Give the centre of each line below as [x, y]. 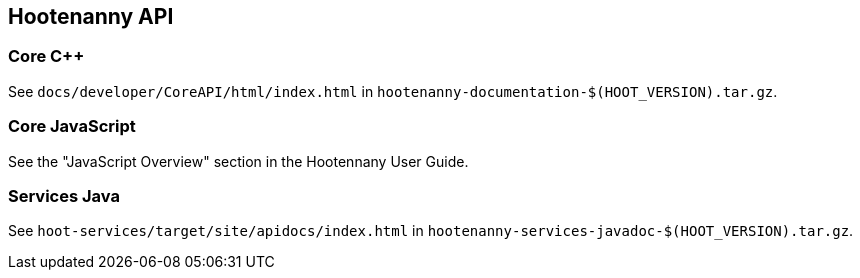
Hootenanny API [91, 16]
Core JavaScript [72, 126]
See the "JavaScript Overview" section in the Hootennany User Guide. [238, 161]
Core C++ [46, 56]
